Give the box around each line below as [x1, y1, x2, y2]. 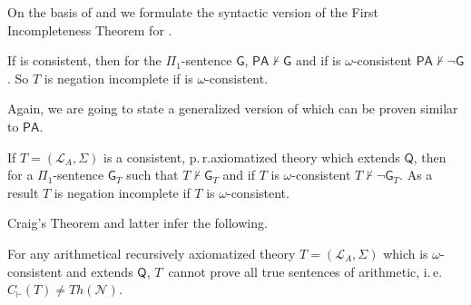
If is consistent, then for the [7, 51, 162, 70]
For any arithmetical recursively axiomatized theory [7, 243, 296, 262]
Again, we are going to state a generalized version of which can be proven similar [7, 99, 458, 118]
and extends [66, 261, 133, 280]
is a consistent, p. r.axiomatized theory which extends [103, 147, 400, 166]
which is [383, 243, 428, 262]
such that [126, 165, 179, 184]
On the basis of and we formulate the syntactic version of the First [7, 3, 379, 21]
